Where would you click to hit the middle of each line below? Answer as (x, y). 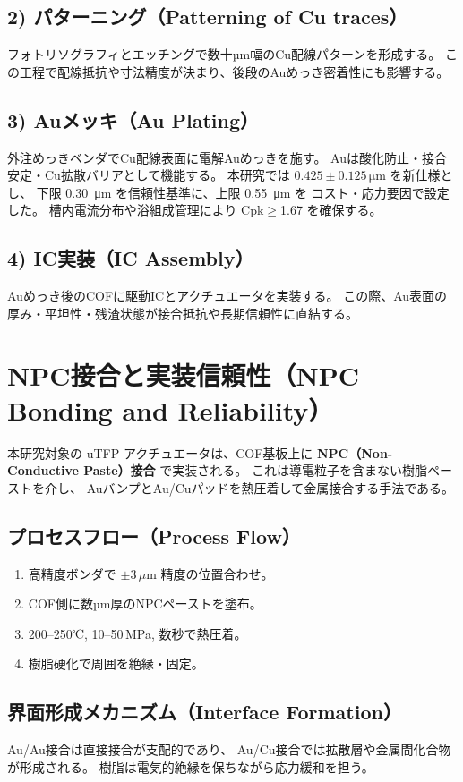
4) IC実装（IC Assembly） (131, 258)
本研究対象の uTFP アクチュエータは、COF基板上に (160, 452)
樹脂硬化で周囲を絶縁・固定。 (116, 663)
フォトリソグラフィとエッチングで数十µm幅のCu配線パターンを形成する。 (224, 54)
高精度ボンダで (72, 573)
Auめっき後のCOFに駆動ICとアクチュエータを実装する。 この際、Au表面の (227, 296)
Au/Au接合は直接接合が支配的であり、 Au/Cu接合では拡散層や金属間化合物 (229, 749)
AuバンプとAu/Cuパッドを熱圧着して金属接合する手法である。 (270, 487)
